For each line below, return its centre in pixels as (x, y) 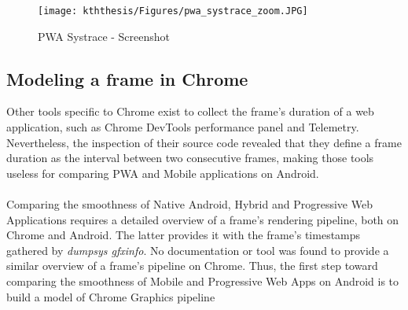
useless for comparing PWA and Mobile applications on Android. (163, 173)
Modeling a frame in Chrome (127, 78)
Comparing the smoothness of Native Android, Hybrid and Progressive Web (189, 204)
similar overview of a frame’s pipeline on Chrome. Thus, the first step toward (192, 266)
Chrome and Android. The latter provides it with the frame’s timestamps (184, 235)
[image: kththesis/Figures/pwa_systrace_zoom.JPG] (173, 11)
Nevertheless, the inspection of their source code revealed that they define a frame (204, 142)
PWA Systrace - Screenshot (104, 36)
